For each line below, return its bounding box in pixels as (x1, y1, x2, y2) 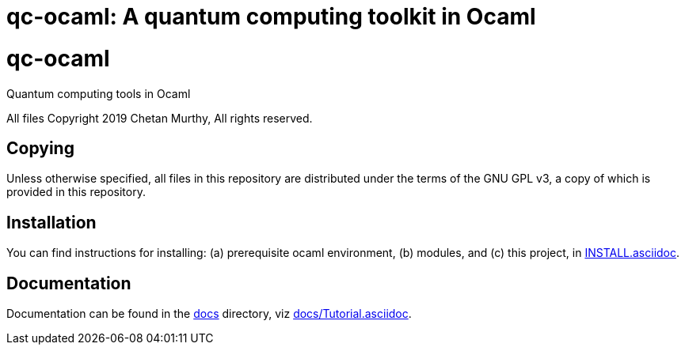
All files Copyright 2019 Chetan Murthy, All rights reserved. (6, 111, 313, 125)
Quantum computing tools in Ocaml (6, 86, 191, 100)
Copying (6, 138, 74, 158)
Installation (6, 212, 97, 232)
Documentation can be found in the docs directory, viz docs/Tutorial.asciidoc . (6, 307, 412, 321)
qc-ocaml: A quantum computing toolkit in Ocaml (6, 3, 536, 30)
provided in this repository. (6, 185, 146, 199)
